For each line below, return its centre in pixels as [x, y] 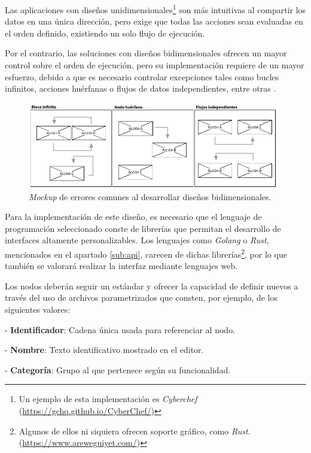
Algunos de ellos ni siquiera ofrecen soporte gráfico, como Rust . [135, 431]
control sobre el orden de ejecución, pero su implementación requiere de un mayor [155, 65]
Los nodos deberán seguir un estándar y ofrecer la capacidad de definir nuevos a [152, 286]
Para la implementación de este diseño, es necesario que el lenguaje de [133, 217]
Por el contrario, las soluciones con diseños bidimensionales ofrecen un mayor [146, 53]
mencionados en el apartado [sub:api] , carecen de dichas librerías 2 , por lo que [146, 253]
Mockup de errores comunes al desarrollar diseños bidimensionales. [150, 196]
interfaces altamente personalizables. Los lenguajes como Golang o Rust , [137, 240]
